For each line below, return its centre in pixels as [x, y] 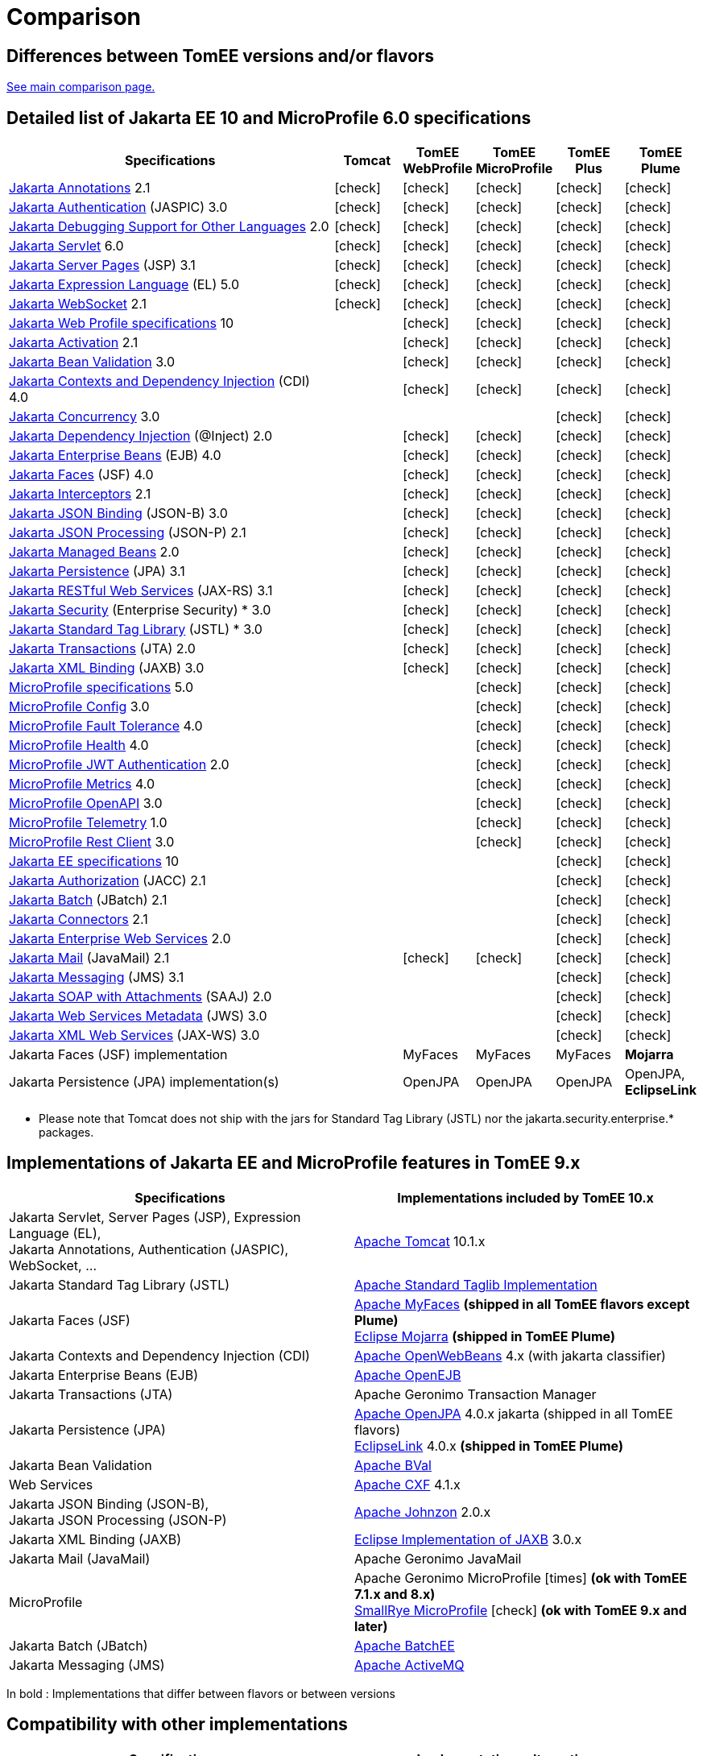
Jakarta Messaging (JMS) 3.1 [97, 977]
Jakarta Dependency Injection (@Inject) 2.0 [141, 436]
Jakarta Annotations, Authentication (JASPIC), [149, 1249]
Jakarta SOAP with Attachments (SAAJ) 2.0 [141, 997]
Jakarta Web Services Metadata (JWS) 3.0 [138, 1016]
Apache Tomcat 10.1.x [420, 1241]
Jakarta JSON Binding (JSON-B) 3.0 [118, 514]
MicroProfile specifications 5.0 [101, 687]
